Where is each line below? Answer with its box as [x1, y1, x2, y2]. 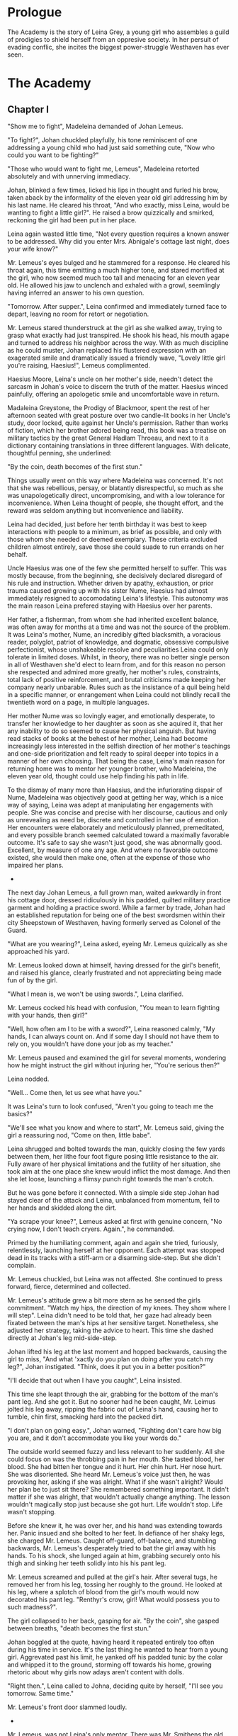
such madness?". [7, 1602, 58, 1611]
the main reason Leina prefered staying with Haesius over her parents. [7, 601, 212, 610]
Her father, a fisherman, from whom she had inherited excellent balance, [7, 615, 219, 623]
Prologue [7, 4, 62, 21]
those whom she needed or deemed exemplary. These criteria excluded [7, 535, 217, 543]
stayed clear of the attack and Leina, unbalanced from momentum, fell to [7, 1196, 220, 1204]
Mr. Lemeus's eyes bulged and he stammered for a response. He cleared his [7, 258, 230, 266]
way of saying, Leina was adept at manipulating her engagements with [7, 800, 213, 809]
